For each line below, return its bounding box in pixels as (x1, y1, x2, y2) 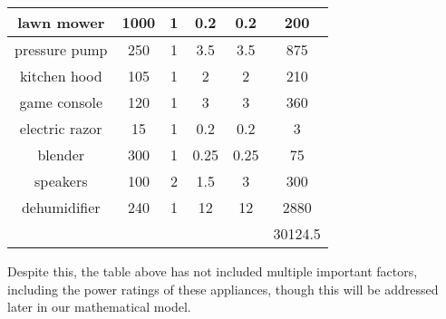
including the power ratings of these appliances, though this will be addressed (7, 279, 439, 298)
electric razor (19, 118, 102, 139)
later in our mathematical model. (7, 297, 191, 316)
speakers (34, 170, 88, 191)
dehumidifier (21, 197, 101, 217)
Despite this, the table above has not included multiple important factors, (7, 262, 418, 280)
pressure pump (15, 39, 108, 60)
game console (19, 92, 103, 112)
